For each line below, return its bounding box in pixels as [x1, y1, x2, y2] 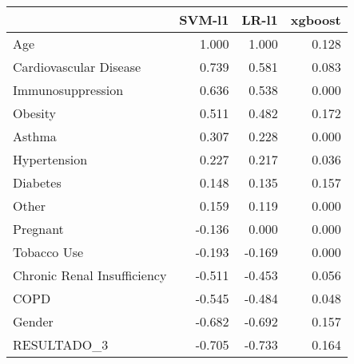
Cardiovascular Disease [13, 57, 141, 76]
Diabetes [13, 173, 62, 192]
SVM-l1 [179, 10, 229, 29]
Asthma [13, 127, 57, 145]
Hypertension [13, 150, 88, 168]
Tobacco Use [13, 243, 84, 261]
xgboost [290, 10, 341, 29]
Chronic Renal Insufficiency [13, 266, 167, 284]
